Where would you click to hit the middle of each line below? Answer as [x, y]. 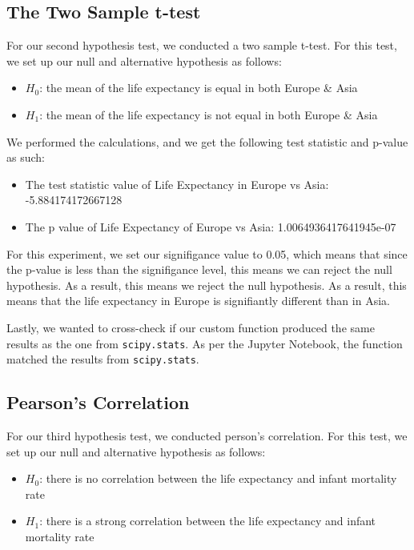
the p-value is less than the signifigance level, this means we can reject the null [199, 269]
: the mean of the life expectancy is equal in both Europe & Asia [199, 88]
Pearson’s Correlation [98, 402]
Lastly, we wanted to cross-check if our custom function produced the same [191, 327]
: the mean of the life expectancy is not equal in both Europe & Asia [209, 114]
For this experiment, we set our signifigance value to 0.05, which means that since [207, 253]
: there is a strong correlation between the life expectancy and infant [208, 521]
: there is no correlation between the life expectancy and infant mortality [218, 478]
